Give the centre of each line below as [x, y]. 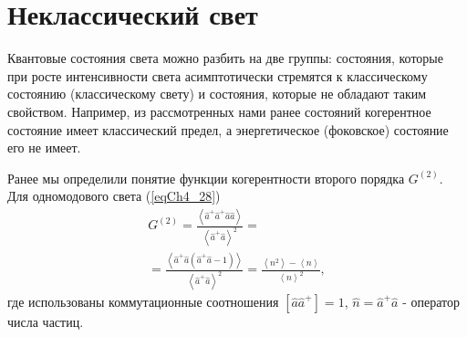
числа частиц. [46, 322]
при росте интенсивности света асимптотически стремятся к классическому [218, 75]
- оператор [431, 302]
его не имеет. [44, 147]
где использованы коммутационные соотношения [143, 302]
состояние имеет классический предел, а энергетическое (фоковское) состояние [228, 129]
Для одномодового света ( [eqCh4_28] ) [114, 196]
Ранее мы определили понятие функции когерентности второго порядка [206, 178]
